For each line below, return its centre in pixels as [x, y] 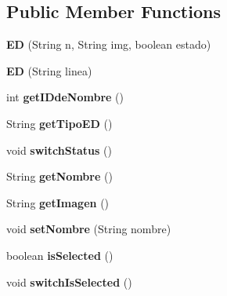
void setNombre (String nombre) [89, 229]
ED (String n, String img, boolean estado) [109, 44]
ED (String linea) [49, 70]
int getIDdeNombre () [65, 97]
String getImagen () [58, 202]
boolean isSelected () [60, 255]
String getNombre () [59, 176]
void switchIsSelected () [69, 281]
